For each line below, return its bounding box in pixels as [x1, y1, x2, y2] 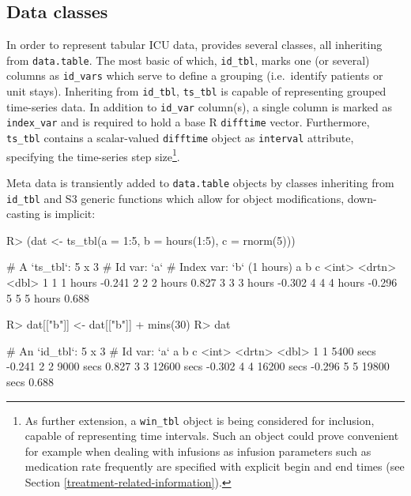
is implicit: [43, 205, 96, 222]
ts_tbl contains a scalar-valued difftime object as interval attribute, [6, 130, 354, 146]
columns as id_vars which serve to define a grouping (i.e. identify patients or [6, 67, 383, 84]
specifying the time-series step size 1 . [6, 145, 180, 164]
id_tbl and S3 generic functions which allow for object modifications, [6, 190, 345, 206]
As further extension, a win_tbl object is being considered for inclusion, [25, 411, 375, 428]
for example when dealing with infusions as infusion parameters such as [25, 442, 371, 459]
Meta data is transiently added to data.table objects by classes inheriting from [6, 174, 394, 190]
